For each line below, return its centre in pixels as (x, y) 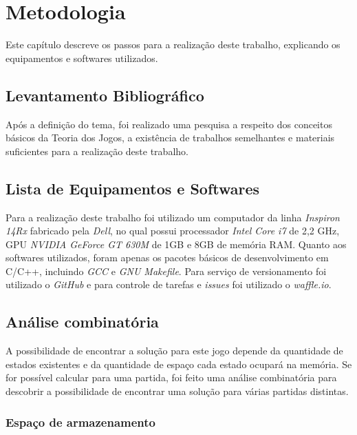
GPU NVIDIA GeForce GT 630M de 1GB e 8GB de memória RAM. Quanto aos (176, 244)
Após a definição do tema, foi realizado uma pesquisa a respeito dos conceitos (169, 124)
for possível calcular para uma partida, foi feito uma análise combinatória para (171, 377)
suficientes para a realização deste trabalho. (97, 151)
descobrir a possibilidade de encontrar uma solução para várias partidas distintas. (177, 391)
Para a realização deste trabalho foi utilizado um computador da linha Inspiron (173, 217)
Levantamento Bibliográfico (105, 95)
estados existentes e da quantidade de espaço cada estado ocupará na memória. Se (179, 364)
